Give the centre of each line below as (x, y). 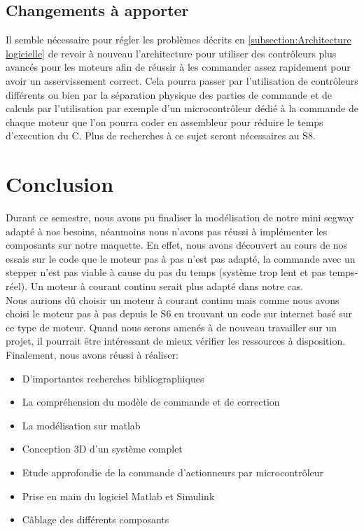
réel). (17, 286)
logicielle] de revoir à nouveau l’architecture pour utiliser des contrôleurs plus (171, 53)
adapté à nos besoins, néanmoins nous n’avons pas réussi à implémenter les (167, 231)
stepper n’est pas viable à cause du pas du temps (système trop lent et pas (166, 272)
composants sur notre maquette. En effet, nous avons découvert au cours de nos (177, 245)
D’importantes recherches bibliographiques (113, 378)
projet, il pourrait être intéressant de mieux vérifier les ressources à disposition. (176, 341)
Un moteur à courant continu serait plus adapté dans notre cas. (167, 286)
